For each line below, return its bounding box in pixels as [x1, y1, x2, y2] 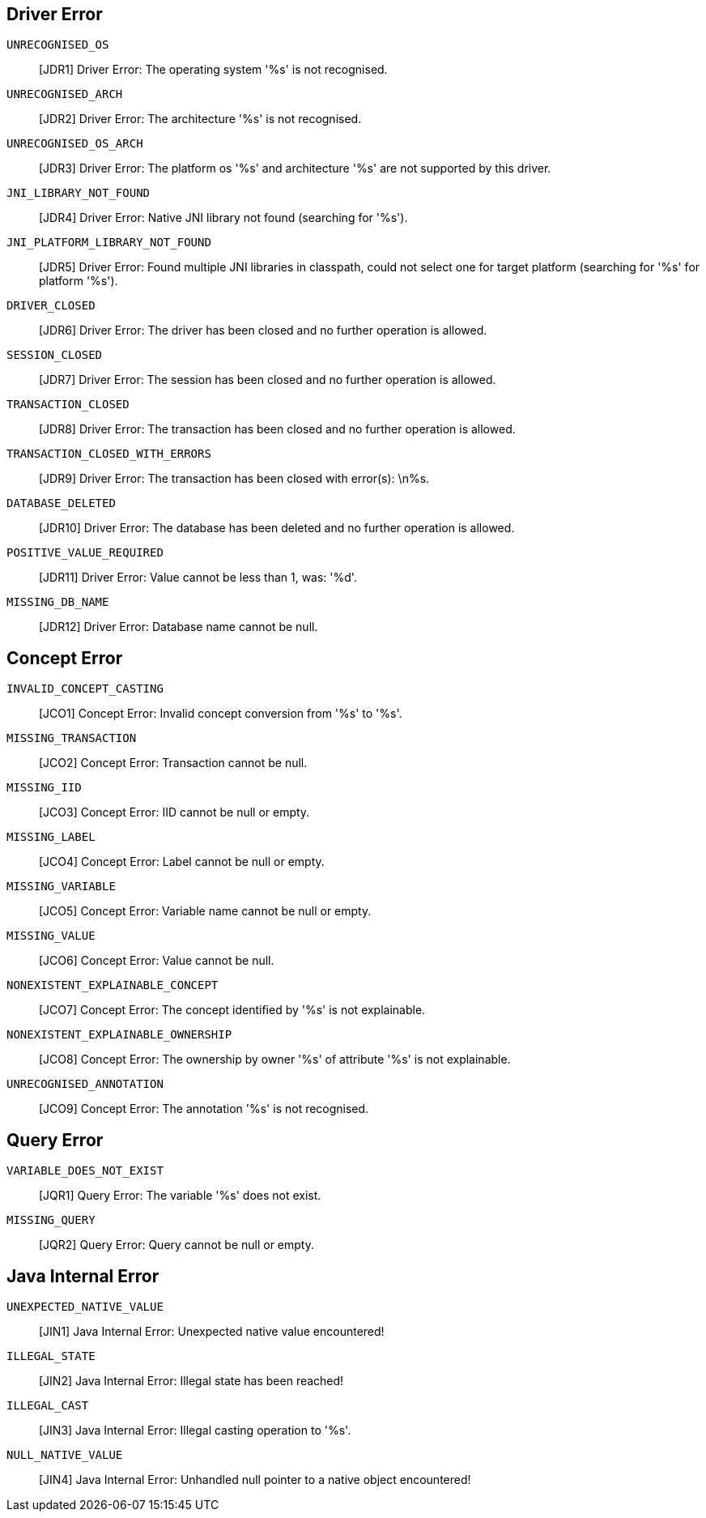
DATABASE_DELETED [6, 497, 116, 510]
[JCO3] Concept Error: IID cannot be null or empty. [39, 805, 310, 820]
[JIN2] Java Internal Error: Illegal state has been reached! [39, 1373, 344, 1388]
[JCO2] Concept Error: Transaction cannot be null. [39, 756, 308, 770]
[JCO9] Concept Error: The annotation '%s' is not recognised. [39, 1102, 369, 1116]
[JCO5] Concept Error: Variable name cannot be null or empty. [39, 904, 372, 919]
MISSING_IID [6, 781, 82, 795]
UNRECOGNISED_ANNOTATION [6, 1077, 164, 1091]
